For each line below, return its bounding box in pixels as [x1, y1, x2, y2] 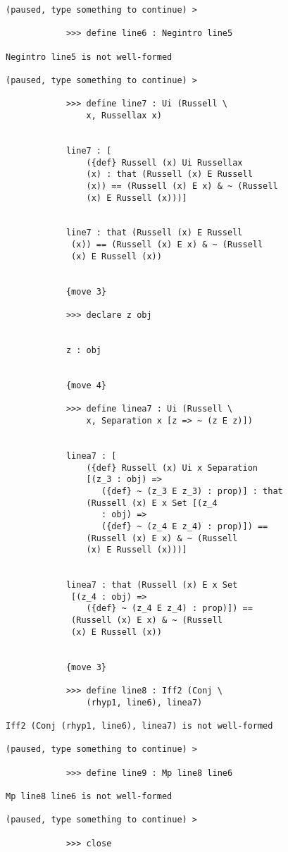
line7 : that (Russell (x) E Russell [65, 228, 243, 238]
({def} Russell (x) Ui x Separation [86, 462, 258, 473]
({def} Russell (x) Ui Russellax [86, 157, 243, 168]
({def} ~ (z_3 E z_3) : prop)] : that [101, 486, 283, 496]
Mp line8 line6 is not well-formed [6, 791, 173, 801]
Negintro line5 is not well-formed [6, 51, 173, 62]
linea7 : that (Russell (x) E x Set [65, 580, 238, 591]
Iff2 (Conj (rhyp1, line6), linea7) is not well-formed [6, 721, 273, 731]
